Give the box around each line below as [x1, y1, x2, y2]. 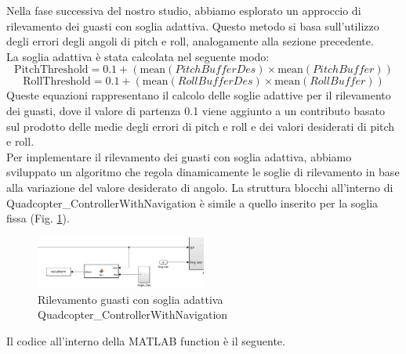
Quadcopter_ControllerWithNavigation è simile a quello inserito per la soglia [6, 194, 379, 211]
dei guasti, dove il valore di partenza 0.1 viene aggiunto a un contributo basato [6, 102, 385, 118]
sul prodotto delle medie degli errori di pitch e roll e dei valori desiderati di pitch [6, 117, 395, 134]
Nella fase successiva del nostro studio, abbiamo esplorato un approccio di [6, 2, 361, 18]
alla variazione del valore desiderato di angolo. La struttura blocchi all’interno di [6, 179, 393, 195]
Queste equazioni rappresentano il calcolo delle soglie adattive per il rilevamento [6, 87, 391, 103]
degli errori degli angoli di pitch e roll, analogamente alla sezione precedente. [6, 33, 374, 49]
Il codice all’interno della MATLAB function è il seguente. [6, 332, 285, 349]
